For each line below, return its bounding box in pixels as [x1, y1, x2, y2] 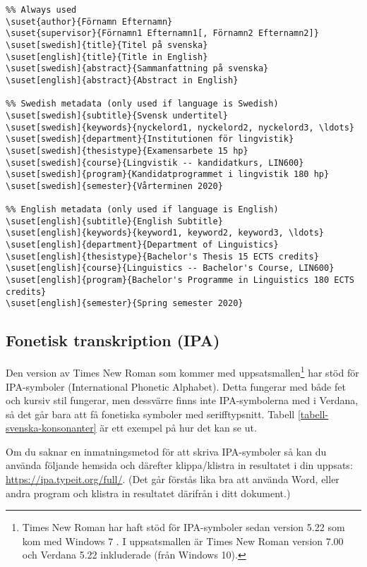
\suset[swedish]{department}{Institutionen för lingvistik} [6, 134, 294, 145]
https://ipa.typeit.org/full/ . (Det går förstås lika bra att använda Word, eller [6, 472, 339, 487]
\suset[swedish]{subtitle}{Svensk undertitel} [6, 110, 228, 121]
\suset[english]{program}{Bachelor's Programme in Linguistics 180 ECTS [6, 275, 354, 286]
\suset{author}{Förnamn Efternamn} [6, 16, 173, 27]
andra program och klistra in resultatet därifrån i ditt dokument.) [6, 485, 291, 500]
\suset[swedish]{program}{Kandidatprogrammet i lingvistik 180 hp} [6, 169, 330, 180]
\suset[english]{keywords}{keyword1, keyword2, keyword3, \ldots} [6, 228, 325, 238]
